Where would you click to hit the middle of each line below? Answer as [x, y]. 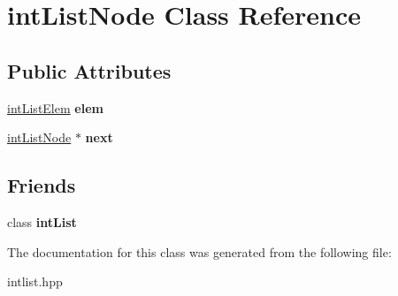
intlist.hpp [35, 281]
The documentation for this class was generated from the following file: [199, 251]
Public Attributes [89, 70]
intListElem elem [55, 107]
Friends [42, 185]
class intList [42, 221]
